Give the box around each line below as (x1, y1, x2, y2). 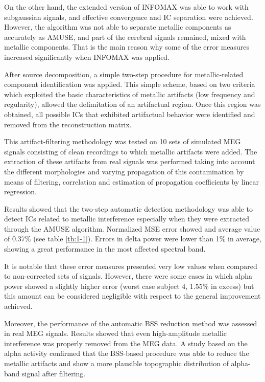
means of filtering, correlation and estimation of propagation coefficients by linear (4, 176, 259, 187)
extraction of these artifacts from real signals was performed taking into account (4, 156, 255, 167)
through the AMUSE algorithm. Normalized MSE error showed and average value (4, 223, 260, 234)
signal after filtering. (22, 368, 86, 378)
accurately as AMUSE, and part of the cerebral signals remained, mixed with (4, 31, 246, 42)
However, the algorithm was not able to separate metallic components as (4, 21, 231, 32)
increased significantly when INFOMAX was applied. (4, 51, 170, 62)
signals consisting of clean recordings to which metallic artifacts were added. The (4, 146, 257, 156)
